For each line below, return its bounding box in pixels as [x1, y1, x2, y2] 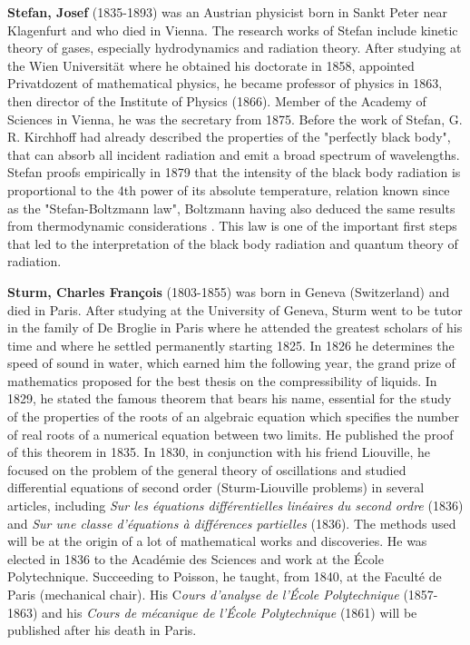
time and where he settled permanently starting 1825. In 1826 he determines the [7, 335, 455, 354]
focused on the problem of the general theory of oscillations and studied [7, 460, 406, 479]
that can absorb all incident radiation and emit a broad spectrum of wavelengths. [7, 144, 460, 164]
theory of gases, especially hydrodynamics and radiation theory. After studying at [7, 38, 462, 57]
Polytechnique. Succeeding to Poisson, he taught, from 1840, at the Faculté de [7, 567, 442, 586]
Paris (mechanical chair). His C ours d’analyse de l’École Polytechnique [7, 585, 399, 603]
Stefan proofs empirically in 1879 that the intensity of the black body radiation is [7, 163, 461, 182]
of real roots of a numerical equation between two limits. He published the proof [7, 424, 454, 443]
